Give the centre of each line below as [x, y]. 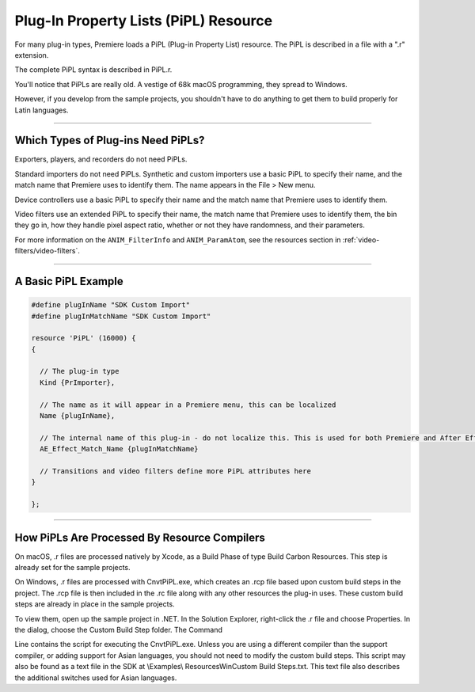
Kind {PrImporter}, [78, 382]
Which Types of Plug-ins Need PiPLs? [110, 141]
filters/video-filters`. [47, 251]
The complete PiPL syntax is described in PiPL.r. [93, 70]
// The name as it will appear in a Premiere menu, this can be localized [188, 405]
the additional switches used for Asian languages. [96, 678]
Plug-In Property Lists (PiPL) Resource [144, 21]
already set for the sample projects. [72, 568]
